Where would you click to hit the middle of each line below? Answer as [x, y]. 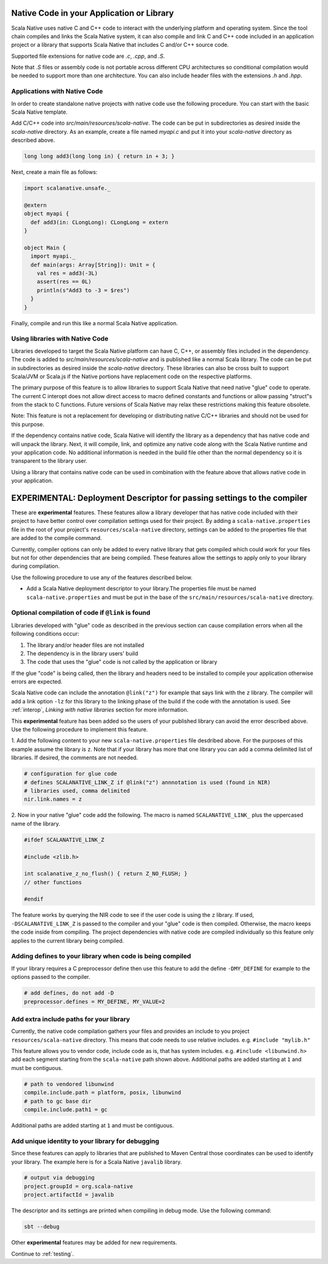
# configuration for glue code [71, 774]
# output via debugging [60, 1178]
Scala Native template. [39, 112]
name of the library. [36, 823]
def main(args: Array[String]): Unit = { [93, 265]
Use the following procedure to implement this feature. [80, 730]
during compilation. [36, 566]
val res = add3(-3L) [67, 273]
